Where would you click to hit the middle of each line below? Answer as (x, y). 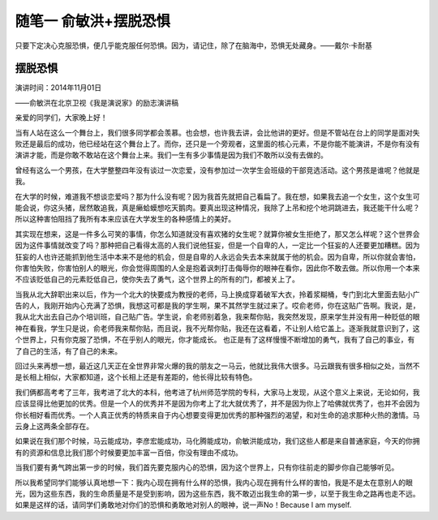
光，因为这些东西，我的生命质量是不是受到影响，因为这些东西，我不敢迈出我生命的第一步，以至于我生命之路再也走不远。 (217, 493)
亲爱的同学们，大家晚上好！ (61, 118)
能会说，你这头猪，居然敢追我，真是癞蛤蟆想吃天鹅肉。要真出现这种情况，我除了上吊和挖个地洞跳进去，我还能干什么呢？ (217, 208)
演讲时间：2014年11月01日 (58, 88)
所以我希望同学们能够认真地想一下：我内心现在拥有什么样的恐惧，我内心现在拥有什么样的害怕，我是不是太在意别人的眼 (214, 482)
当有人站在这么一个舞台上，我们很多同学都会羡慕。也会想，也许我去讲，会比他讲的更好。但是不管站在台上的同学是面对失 (217, 132)
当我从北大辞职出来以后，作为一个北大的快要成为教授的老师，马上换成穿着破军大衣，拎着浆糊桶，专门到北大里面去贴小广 (217, 294)
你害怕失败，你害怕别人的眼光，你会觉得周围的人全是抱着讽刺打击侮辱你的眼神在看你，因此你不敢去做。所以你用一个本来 (217, 268)
